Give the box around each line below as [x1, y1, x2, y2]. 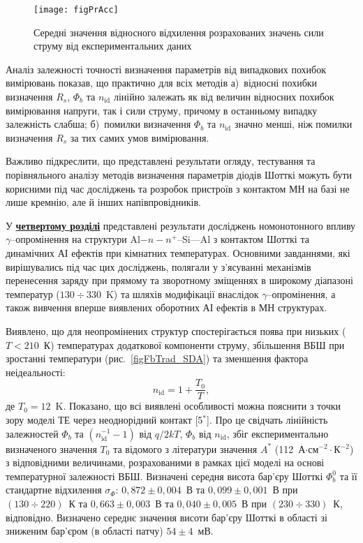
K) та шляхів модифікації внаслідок [105, 286, 259, 301]
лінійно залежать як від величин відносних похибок [113, 89, 334, 104]
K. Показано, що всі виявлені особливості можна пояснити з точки [55, 399, 341, 413]
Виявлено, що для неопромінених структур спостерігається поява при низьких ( [6, 323, 346, 338]
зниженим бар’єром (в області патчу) [6, 523, 163, 538]
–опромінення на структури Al [10, 232, 140, 246]
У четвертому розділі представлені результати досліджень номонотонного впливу [6, 218, 356, 232]
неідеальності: [6, 364, 66, 379]
